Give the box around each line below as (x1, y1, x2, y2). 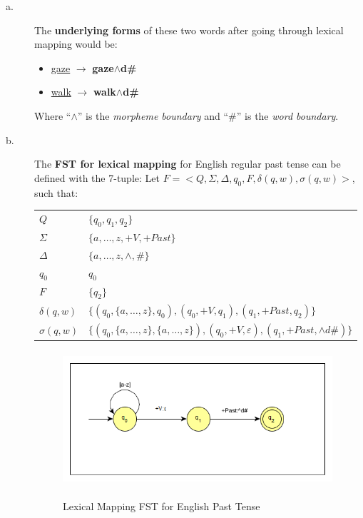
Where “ (34, 108, 71, 123)
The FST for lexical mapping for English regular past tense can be (34, 156, 341, 171)
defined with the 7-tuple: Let (34, 170, 160, 185)
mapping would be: (34, 36, 118, 51)
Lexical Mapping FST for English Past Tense (63, 499, 260, 514)
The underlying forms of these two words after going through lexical (34, 22, 344, 37)
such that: (34, 185, 78, 200)
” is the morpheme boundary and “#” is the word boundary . (77, 108, 339, 123)
